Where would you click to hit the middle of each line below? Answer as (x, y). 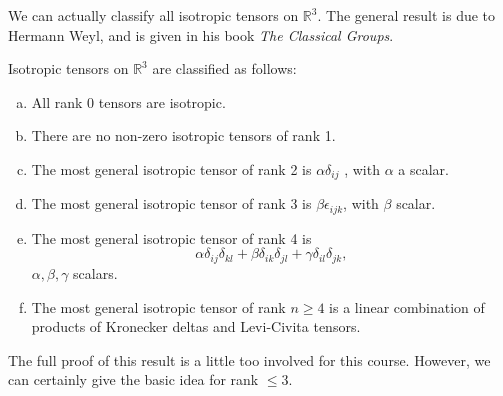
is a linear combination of (407, 306)
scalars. (95, 272)
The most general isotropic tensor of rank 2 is (171, 168)
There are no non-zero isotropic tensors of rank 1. (183, 135)
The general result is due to (411, 15)
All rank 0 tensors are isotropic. (128, 101)
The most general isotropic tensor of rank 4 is (171, 237)
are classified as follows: (224, 68)
